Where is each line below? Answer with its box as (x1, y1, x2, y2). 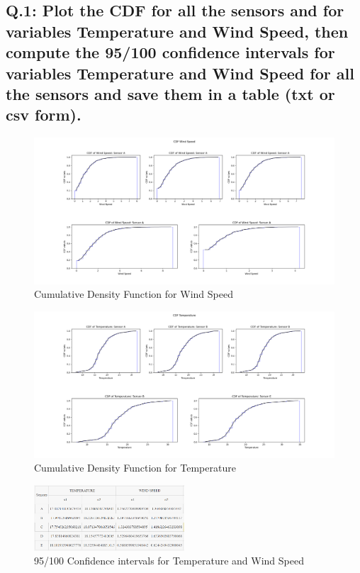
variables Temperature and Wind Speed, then (6, 20, 349, 42)
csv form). (6, 104, 81, 126)
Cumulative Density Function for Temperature (34, 460, 236, 475)
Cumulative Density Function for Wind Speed (34, 286, 233, 301)
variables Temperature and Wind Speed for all (6, 62, 354, 84)
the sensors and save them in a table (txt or (6, 82, 335, 104)
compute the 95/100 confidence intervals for (6, 41, 335, 63)
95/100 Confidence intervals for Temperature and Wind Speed (34, 553, 304, 568)
